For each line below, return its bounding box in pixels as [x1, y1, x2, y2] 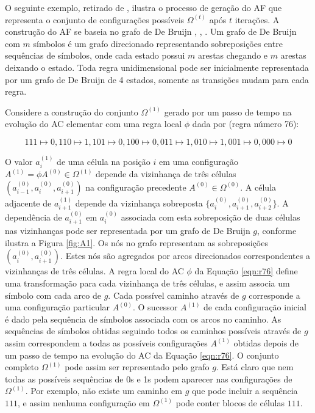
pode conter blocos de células [175, 396, 285, 409]
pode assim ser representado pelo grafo [65, 360, 210, 373]
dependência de [5, 210, 62, 223]
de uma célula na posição [57, 155, 150, 167]
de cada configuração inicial [204, 301, 306, 313]
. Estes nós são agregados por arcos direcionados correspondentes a [60, 249, 310, 262]
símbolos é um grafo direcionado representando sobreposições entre [33, 37, 283, 49]
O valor [5, 155, 33, 167]
